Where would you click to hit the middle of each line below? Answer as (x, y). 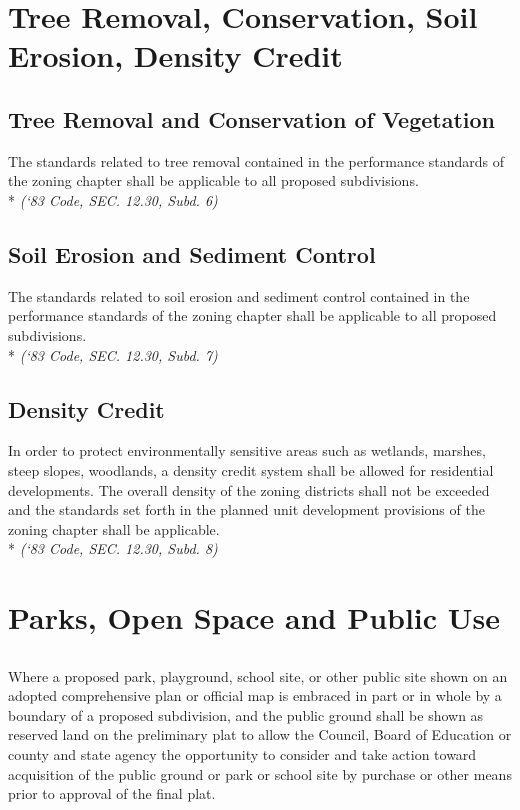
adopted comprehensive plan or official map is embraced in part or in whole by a (255, 695)
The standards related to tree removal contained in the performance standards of (256, 160)
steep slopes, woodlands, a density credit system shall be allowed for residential (251, 469)
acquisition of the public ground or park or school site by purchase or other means (260, 773)
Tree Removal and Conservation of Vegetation (252, 118)
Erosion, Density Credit (175, 55)
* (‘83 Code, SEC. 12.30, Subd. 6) (113, 199)
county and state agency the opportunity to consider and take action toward (242, 754)
